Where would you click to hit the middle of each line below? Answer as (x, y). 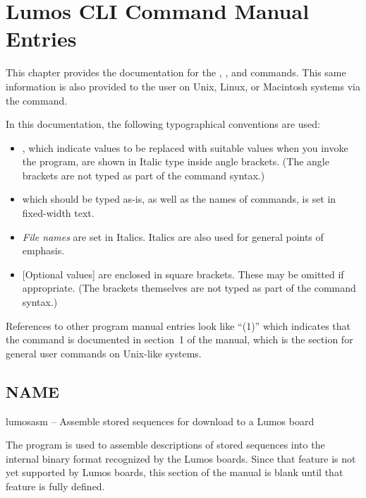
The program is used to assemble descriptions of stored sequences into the (165, 445)
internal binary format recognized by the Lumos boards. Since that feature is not (181, 458)
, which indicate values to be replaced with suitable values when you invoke (185, 147)
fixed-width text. (58, 213)
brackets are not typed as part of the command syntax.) (144, 175)
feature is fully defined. (55, 486)
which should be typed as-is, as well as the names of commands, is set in (179, 199)
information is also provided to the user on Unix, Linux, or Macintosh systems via (183, 86)
